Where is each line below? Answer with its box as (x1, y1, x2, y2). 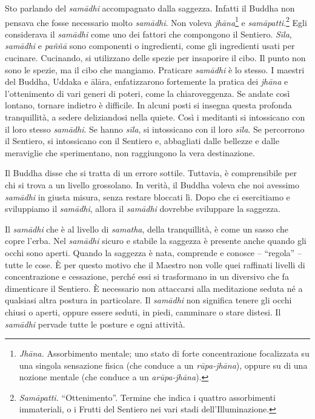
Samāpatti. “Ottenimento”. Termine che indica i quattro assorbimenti (19, 391, 276, 403)
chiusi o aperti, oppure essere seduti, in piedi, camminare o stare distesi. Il (5, 305, 281, 318)
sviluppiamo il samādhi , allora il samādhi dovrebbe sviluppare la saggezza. (5, 202, 280, 215)
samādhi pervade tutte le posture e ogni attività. (5, 317, 185, 330)
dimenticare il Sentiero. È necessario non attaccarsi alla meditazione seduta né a (5, 282, 303, 294)
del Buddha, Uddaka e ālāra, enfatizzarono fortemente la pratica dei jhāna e (5, 75, 288, 88)
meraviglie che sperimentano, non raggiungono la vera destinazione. (5, 146, 255, 159)
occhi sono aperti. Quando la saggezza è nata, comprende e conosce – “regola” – (5, 246, 302, 259)
